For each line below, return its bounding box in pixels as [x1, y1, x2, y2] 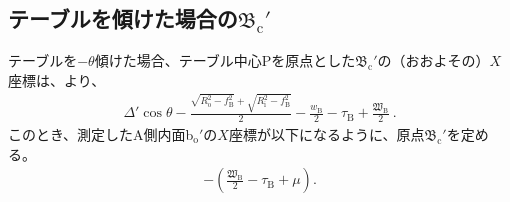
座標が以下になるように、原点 [228, 123, 425, 144]
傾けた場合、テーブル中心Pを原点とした [94, 50, 356, 71]
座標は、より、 [8, 69, 106, 90]
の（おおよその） [377, 50, 490, 71]
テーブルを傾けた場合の [8, 3, 238, 34]
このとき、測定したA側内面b [8, 123, 194, 144]
